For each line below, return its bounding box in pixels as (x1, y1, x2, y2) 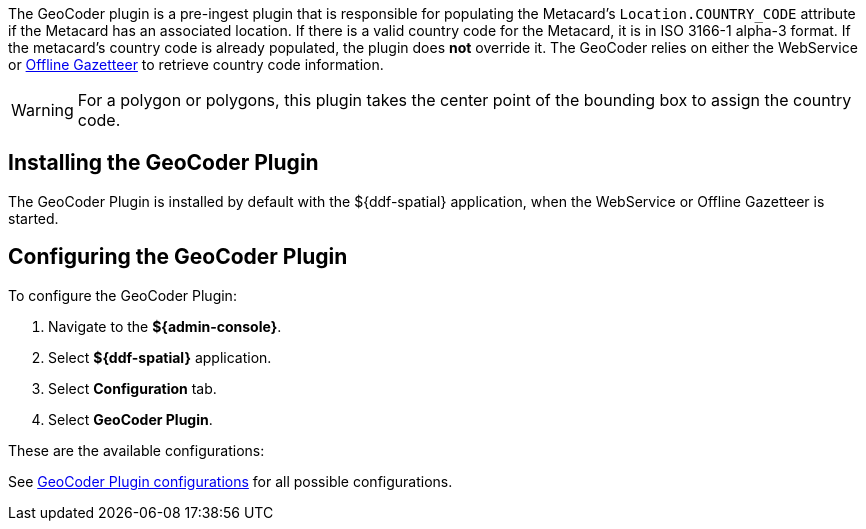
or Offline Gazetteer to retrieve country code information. (8, 56, 384, 73)
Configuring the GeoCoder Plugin (8, 244, 348, 270)
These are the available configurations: (8, 441, 265, 459)
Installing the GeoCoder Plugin (8, 150, 319, 176)
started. (8, 209, 59, 227)
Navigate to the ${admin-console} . (48, 317, 282, 335)
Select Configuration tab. (48, 379, 217, 397)
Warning (11, 100, 74, 120)
